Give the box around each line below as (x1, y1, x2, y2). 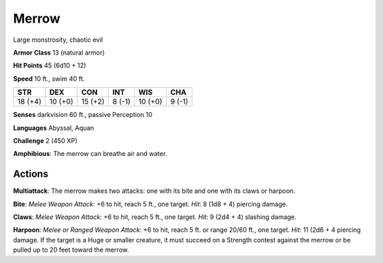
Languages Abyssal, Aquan (13, 123, 94, 132)
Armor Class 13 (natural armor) (13, 48, 105, 57)
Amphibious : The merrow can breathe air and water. (13, 150, 167, 158)
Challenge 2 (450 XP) (13, 136, 78, 145)
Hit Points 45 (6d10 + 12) (13, 61, 87, 70)
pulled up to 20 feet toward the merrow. (13, 245, 129, 254)
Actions (13, 168, 49, 180)
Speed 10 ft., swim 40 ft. (13, 74, 85, 83)
